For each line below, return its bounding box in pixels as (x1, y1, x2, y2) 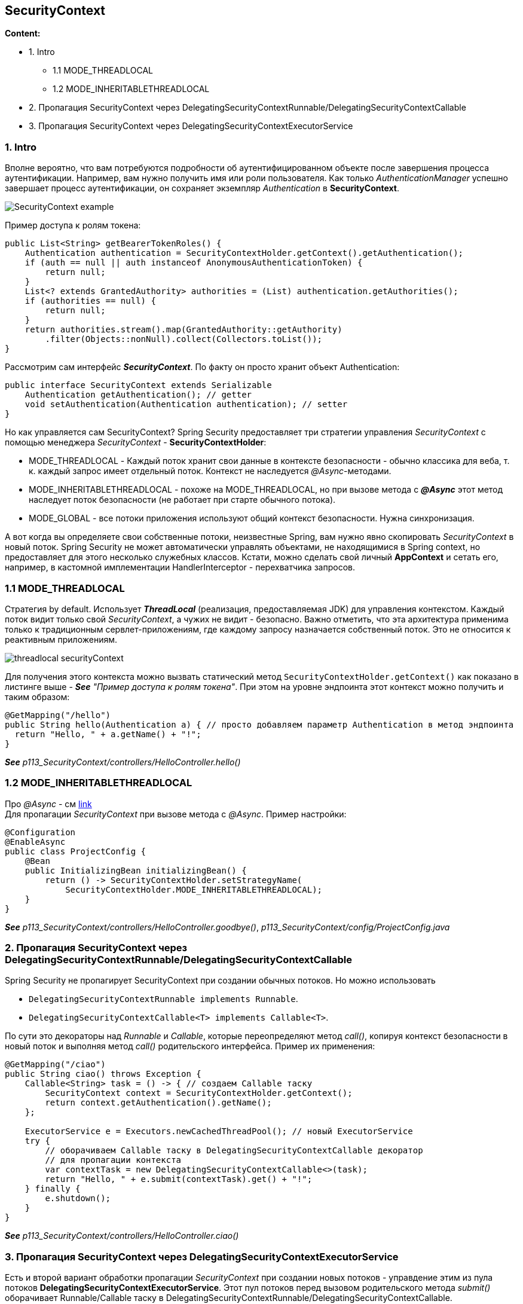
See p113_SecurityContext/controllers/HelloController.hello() (5, 756, 241, 767)
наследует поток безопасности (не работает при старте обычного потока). (29, 494, 336, 505)
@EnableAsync (5, 836, 66, 847)
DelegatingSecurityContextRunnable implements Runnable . (29, 994, 298, 1004)
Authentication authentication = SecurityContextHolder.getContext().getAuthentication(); (25, 248, 464, 258)
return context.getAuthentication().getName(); (45, 1098, 272, 1108)
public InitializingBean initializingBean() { (25, 865, 247, 875)
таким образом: (5, 691, 70, 702)
